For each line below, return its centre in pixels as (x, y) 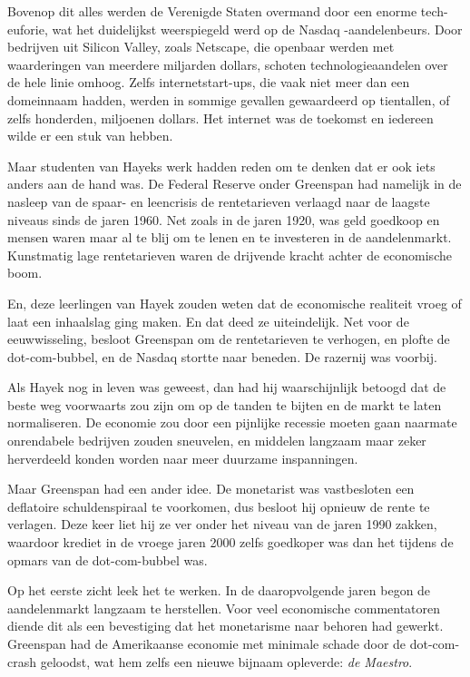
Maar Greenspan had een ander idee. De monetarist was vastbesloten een (211, 489)
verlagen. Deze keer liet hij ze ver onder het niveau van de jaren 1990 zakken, (222, 524)
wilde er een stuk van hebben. (90, 136)
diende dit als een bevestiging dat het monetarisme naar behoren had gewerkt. (225, 626)
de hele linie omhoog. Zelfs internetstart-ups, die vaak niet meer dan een (209, 82)
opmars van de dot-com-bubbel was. (108, 559)
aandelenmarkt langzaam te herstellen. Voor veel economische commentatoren (224, 608)
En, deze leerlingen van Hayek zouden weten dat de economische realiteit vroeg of (235, 303)
